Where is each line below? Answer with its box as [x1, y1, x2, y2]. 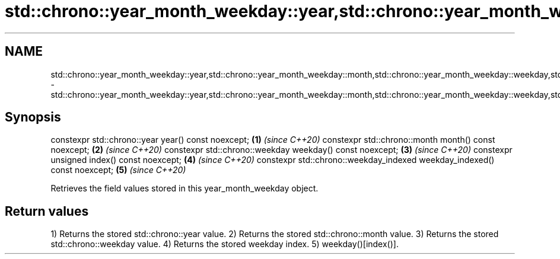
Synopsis [5, 110, 61, 125]
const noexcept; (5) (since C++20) [50, 165, 186, 175]
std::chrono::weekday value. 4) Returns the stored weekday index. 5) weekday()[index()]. [50, 239, 399, 250]
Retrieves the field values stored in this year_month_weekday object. [50, 183, 319, 194]
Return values [5, 203, 89, 219]
